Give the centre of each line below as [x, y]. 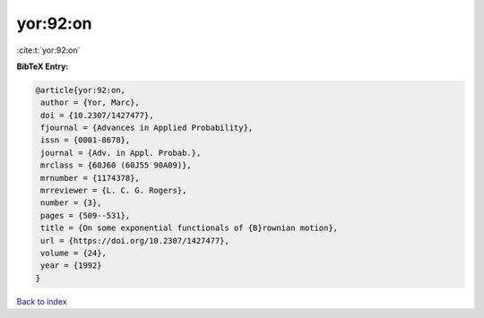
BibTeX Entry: [43, 66]
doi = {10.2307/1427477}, [97, 115]
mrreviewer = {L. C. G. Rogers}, [114, 191]
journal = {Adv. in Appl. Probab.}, [121, 153]
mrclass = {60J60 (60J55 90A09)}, [116, 165]
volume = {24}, [74, 253]
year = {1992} [71, 266]
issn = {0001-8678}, [86, 140]
